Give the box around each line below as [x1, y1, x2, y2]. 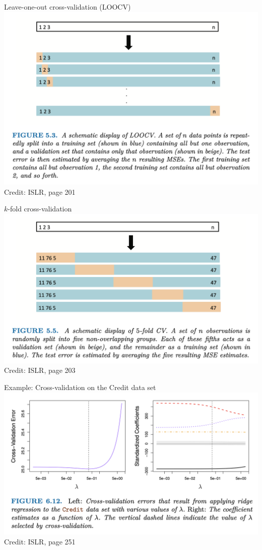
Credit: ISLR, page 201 [4, 186, 76, 197]
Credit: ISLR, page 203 [4, 365, 76, 375]
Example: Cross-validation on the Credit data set [4, 381, 156, 392]
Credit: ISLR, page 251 [4, 536, 76, 546]
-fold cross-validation [8, 203, 72, 214]
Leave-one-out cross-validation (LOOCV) [4, 2, 131, 12]
